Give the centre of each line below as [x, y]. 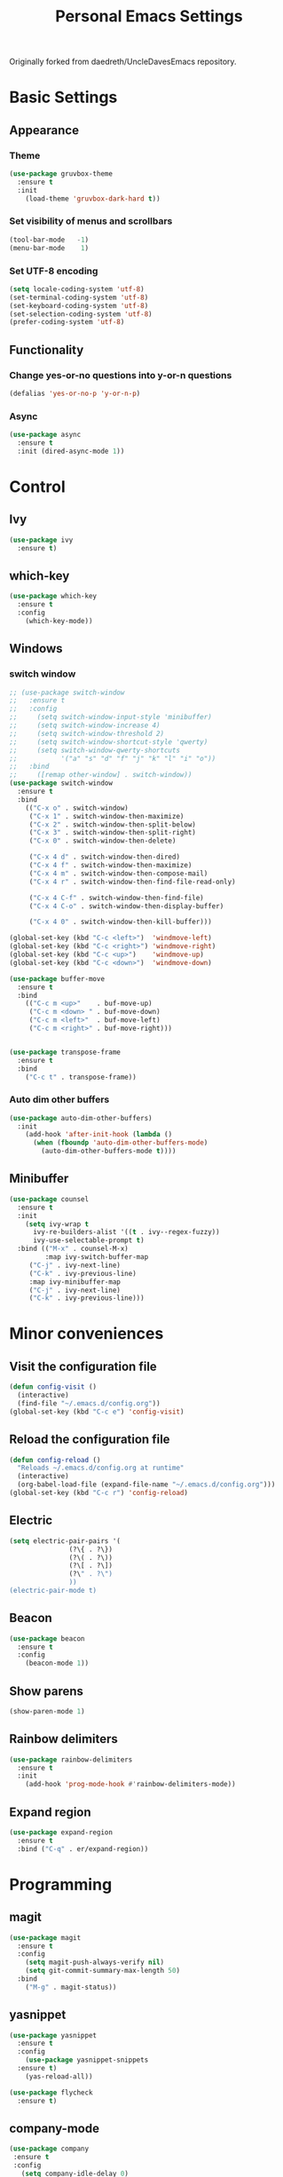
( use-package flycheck [51, 2093]
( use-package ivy [41, 540]
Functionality [47, 349]
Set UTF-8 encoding [54, 271]
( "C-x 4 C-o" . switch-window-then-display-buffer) [126, 906]
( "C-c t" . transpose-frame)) [81, 1077]
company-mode [55, 2128]
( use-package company [49, 2149]
